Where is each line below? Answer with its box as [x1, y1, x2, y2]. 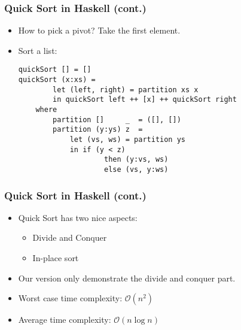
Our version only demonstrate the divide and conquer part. [18, 271, 236, 284]
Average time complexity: [18, 313, 111, 326]
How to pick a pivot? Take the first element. [18, 24, 181, 37]
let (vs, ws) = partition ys [69, 135, 185, 144]
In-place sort [32, 252, 79, 264]
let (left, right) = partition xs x [53, 85, 199, 94]
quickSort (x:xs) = [18, 75, 96, 84]
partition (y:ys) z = [53, 125, 143, 134]
